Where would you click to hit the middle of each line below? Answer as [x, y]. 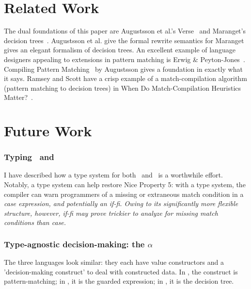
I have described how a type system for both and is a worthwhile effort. [113, 175]
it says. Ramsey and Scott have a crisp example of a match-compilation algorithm [125, 78]
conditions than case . [35, 222]
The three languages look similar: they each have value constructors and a [114, 262]
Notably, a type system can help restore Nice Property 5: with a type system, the [125, 185]
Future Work [48, 131]
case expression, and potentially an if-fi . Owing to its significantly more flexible [121, 203]
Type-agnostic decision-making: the [74, 244]
